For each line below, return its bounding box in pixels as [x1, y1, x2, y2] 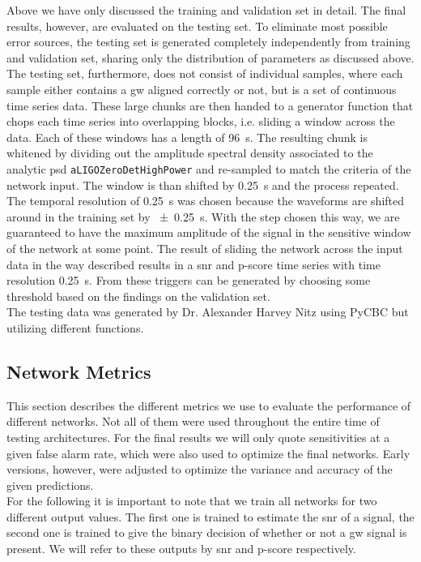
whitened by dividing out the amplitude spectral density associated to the [6, 144, 373, 161]
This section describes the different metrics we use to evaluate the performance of [6, 397, 411, 414]
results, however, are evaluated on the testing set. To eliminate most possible [6, 17, 388, 34]
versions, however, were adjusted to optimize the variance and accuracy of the [6, 461, 393, 478]
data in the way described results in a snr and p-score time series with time [6, 255, 381, 272]
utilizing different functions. [6, 319, 144, 336]
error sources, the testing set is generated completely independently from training [6, 33, 410, 50]
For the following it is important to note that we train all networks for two [6, 492, 377, 509]
